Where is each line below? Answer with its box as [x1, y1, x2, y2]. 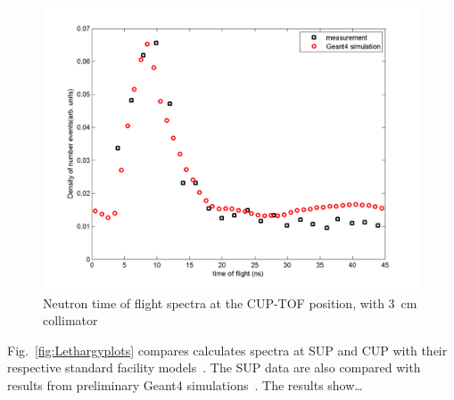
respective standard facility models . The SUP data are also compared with [7, 358, 421, 377]
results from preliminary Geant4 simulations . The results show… [7, 375, 363, 394]
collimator [43, 311, 98, 330]
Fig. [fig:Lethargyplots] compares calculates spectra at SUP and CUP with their [7, 340, 448, 359]
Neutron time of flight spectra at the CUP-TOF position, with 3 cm [43, 293, 417, 312]
